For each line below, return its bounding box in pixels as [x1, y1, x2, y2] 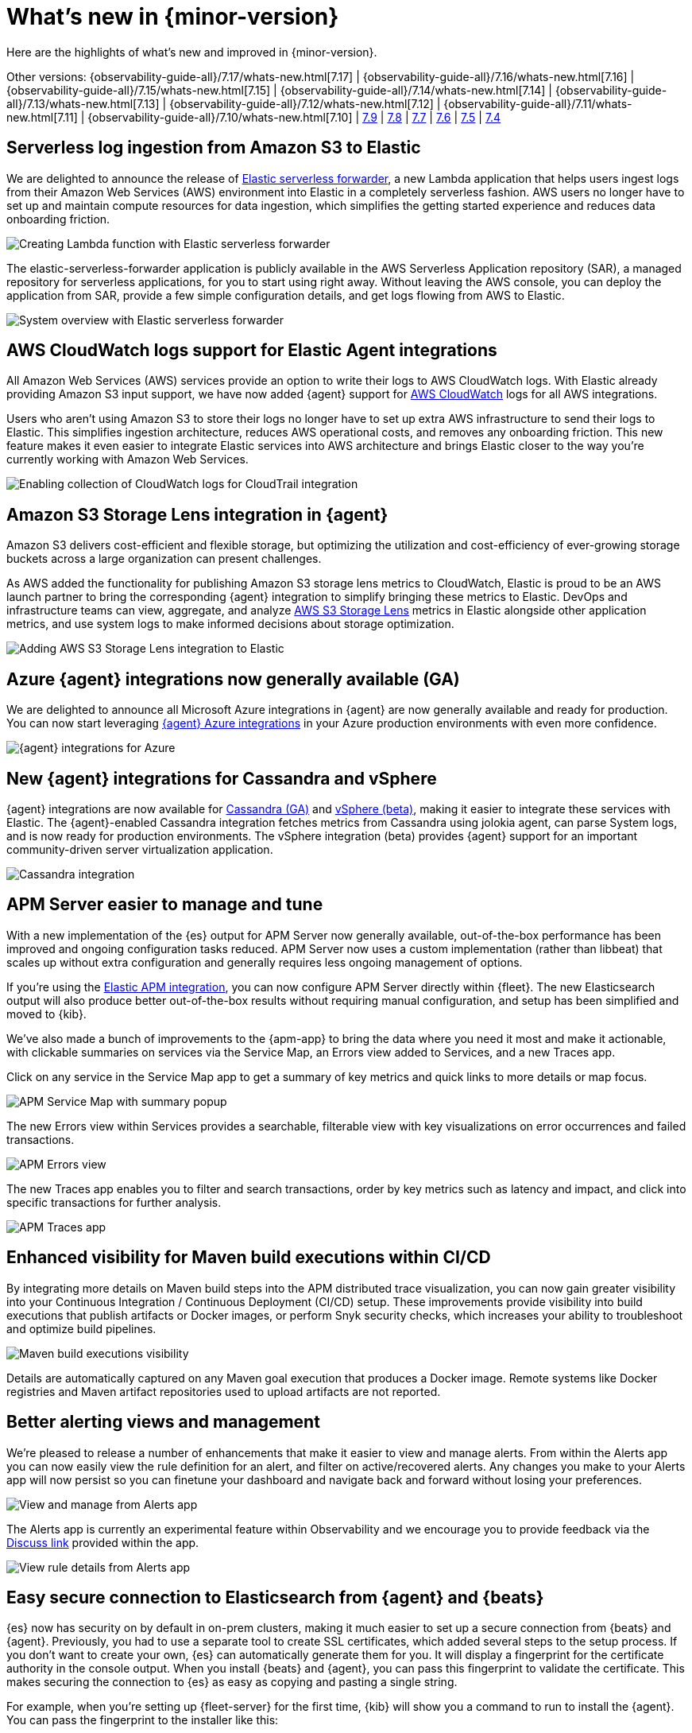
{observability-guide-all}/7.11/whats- [443, 96, 632, 110]
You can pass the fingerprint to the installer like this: [6, 1713, 279, 1727]
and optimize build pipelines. [6, 1321, 157, 1336]
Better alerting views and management [6, 1412, 320, 1433]
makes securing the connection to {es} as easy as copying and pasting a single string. [6, 1675, 458, 1689]
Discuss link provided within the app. [6, 1535, 199, 1549]
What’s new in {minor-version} [6, 3, 339, 30]
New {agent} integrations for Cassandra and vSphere [6, 768, 437, 789]
